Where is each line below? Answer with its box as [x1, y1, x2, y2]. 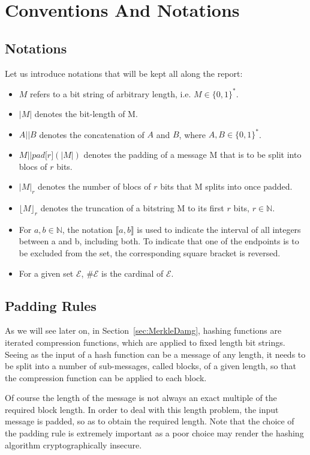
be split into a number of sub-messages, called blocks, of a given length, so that [5, 360, 296, 372]
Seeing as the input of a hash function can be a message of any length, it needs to [5, 348, 306, 360]
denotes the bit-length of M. [34, 107, 138, 120]
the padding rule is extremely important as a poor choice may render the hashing [5, 427, 304, 439]
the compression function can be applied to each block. [5, 371, 207, 384]
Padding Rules [5, 296, 97, 315]
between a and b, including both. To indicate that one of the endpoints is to [19, 235, 299, 247]
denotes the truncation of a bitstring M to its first [40, 201, 224, 214]
